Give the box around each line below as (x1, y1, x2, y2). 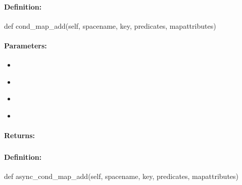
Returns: (4, 130, 35, 141)
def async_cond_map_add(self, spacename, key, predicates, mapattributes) (4, 170, 239, 181)
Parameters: (4, 40, 47, 50)
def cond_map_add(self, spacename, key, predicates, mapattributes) (4, 20, 216, 31)
